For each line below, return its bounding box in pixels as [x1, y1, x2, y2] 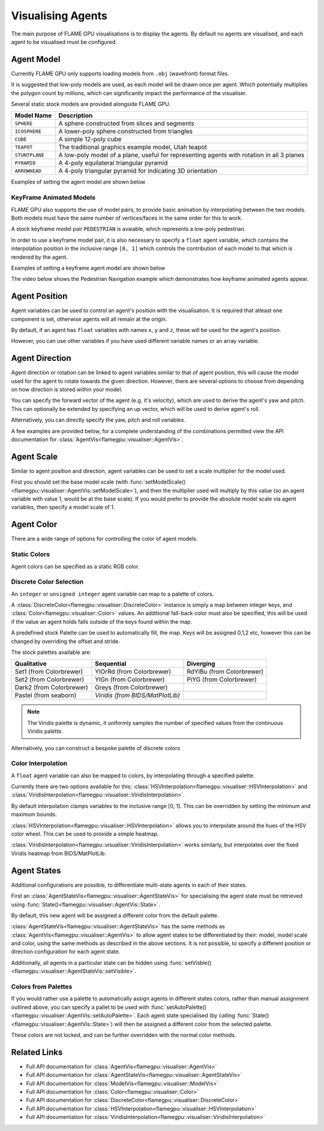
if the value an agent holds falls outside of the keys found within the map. [11, 618, 192, 625]
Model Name [14, 111, 52, 120]
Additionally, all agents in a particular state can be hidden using [11, 959, 168, 966]
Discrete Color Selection [11, 578, 84, 586]
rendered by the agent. [11, 253, 68, 260]
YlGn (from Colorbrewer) [95, 676, 165, 684]
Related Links [11, 1047, 63, 1057]
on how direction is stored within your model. [11, 386, 123, 393]
